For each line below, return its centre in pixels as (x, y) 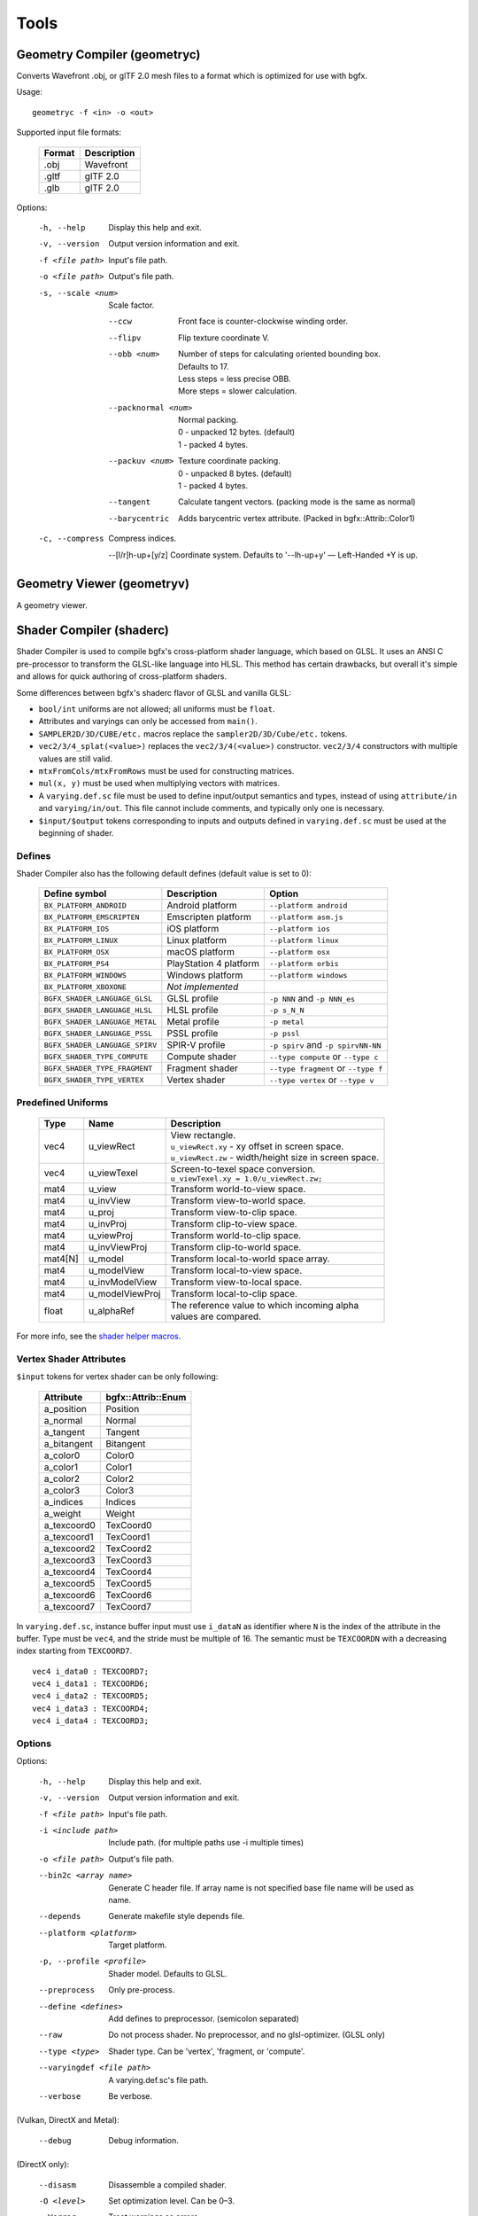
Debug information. (143, 2140)
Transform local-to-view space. (236, 1270)
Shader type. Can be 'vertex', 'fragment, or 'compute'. (207, 2051)
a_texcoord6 (70, 1595)
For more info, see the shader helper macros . (99, 1336)
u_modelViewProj (125, 1293)
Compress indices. (143, 538)
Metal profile (193, 1022)
